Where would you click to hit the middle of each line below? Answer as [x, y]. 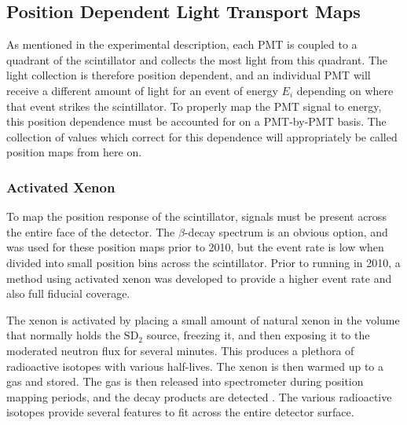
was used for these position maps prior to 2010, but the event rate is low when [195, 247]
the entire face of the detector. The [91, 231]
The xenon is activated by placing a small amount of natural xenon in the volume [203, 319]
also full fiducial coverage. [68, 293]
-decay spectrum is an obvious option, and [286, 231]
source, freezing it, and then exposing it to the [258, 335]
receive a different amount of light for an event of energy [142, 90]
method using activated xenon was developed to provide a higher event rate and [199, 278]
